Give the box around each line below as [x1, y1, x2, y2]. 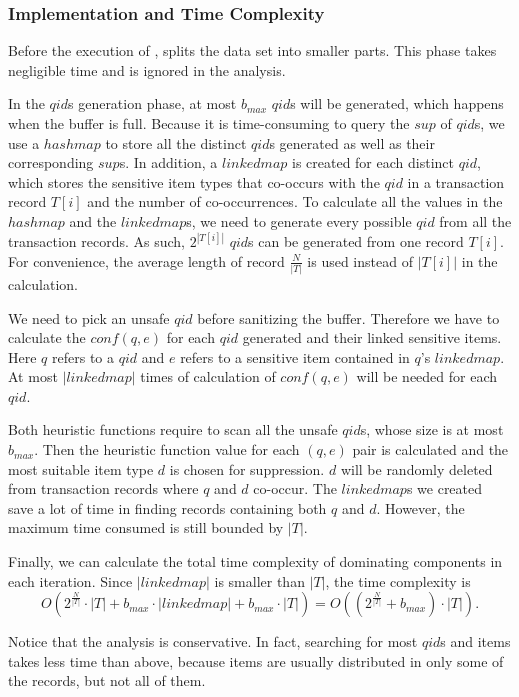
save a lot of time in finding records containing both [8, 497, 327, 518]
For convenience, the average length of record [8, 250, 285, 271]
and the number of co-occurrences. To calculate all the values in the [87, 191, 503, 212]
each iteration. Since [8, 570, 133, 591]
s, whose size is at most [360, 419, 504, 440]
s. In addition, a [119, 152, 218, 173]
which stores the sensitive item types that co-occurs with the [8, 171, 380, 192]
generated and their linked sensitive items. [242, 327, 502, 348]
